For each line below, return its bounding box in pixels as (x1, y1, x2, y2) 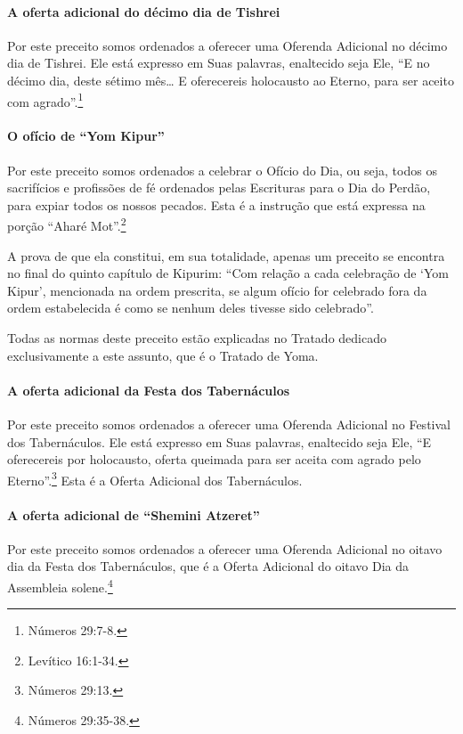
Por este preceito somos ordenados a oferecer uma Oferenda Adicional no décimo (7, 36, 448, 54)
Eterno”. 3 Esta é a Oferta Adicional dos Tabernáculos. (7, 468, 303, 489)
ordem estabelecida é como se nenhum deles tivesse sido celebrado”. (7, 298, 374, 317)
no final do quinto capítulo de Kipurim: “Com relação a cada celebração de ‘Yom (7, 264, 449, 282)
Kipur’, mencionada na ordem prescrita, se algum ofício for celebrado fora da (7, 281, 427, 299)
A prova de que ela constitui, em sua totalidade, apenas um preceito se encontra (7, 246, 445, 265)
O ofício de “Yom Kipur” (7, 126, 165, 145)
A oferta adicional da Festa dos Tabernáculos (7, 380, 290, 399)
